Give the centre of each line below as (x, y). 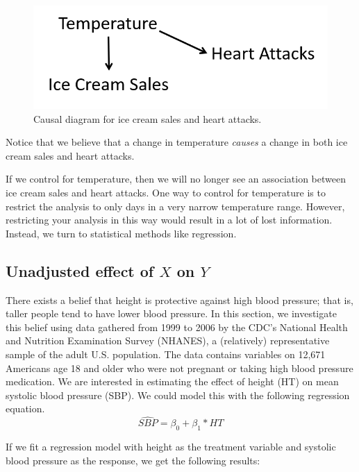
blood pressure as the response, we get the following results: (133, 460)
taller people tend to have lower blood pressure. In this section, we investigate (171, 313)
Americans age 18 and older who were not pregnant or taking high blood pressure (179, 368)
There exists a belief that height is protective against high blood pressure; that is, (179, 300)
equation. (25, 408)
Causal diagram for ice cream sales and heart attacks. (148, 118)
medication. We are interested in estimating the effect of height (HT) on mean (172, 381)
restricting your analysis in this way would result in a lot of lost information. (169, 220)
